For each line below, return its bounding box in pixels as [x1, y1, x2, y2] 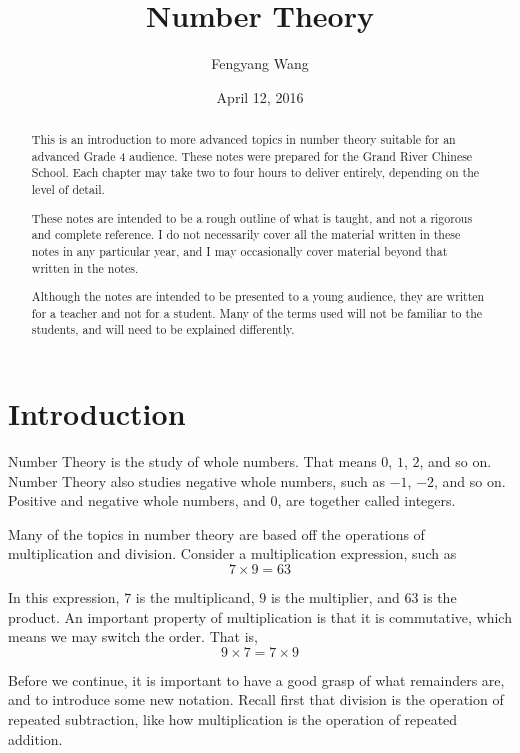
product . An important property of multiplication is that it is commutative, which [8, 606, 512, 627]
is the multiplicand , [135, 587, 255, 608]
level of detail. [31, 181, 105, 198]
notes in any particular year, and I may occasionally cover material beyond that [31, 242, 448, 259]
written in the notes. [31, 259, 139, 276]
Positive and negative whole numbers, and [8, 490, 266, 511]
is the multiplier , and [270, 587, 400, 608]
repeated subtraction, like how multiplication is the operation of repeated [8, 708, 458, 729]
